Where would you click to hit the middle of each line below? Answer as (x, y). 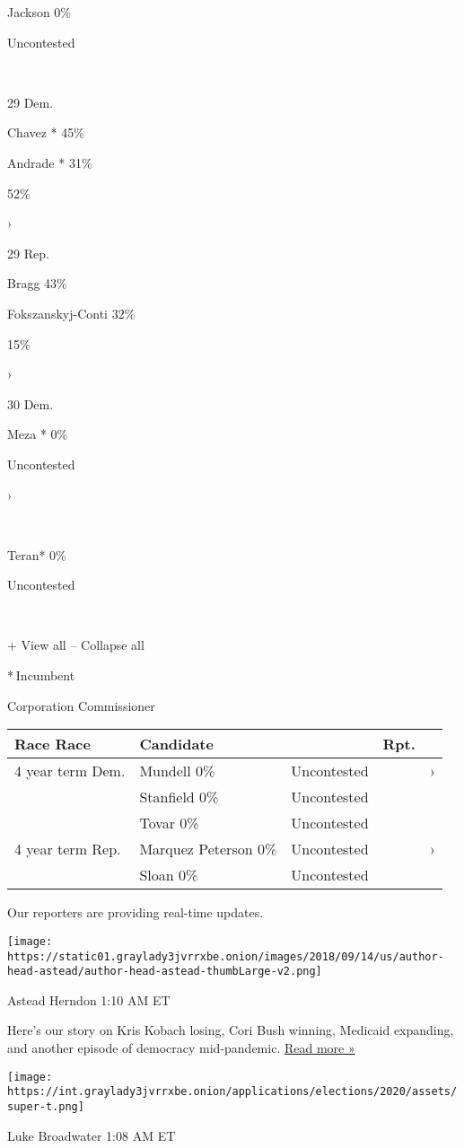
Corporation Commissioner (81, 705)
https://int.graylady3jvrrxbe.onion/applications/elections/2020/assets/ (232, 1092)
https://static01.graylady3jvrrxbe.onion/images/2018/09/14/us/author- (226, 956)
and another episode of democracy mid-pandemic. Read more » (181, 1047)
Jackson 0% (39, 12)
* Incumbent (41, 675)
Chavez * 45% (46, 132)
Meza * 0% (38, 434)
